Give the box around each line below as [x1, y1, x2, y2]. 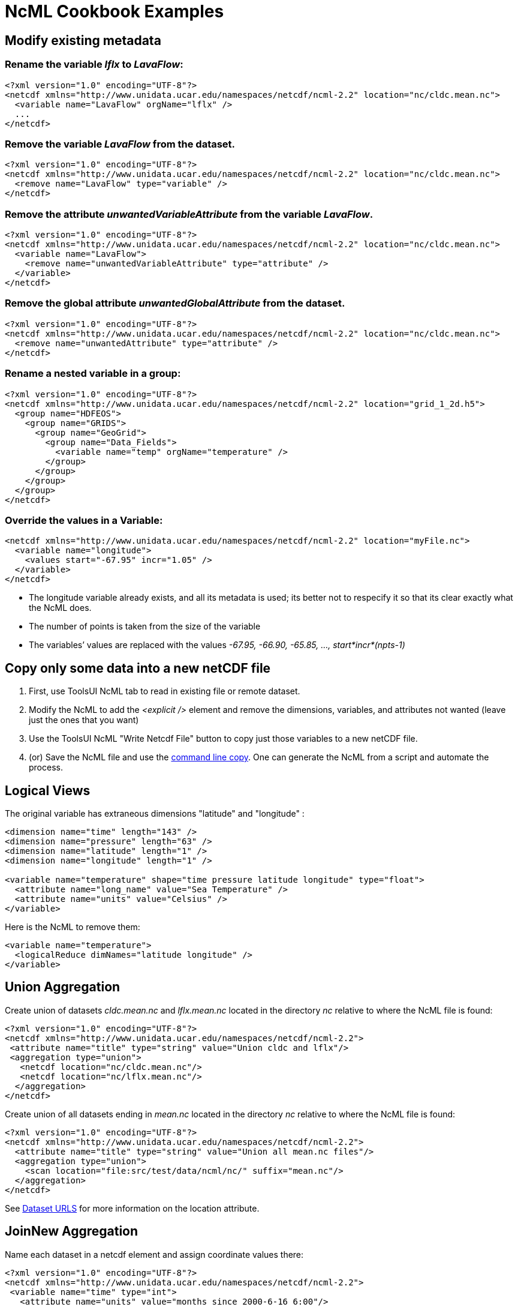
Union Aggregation [5, 979, 121, 995]
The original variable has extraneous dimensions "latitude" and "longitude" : [5, 808, 305, 819]
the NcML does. [29, 602, 92, 613]
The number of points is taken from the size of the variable [29, 621, 261, 632]
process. [29, 762, 63, 773]
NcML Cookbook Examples [5, 1, 224, 22]
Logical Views [5, 783, 91, 798]
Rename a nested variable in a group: [5, 367, 181, 380]
